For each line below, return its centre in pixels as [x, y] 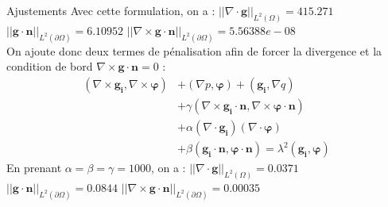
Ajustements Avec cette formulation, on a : [111, 10]
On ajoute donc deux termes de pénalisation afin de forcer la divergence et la [194, 50]
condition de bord [50, 66]
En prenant [34, 168]
